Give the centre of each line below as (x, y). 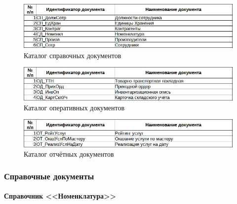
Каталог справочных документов (73, 55)
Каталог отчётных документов (69, 154)
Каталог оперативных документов (74, 107)
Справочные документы (49, 176)
